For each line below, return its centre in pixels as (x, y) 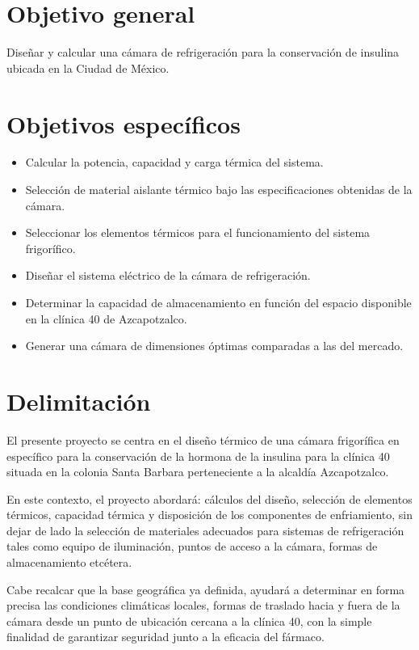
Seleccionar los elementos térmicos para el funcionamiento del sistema (198, 232)
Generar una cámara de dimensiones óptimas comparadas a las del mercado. (214, 346)
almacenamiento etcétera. (69, 562)
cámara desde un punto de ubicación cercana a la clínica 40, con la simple (189, 620)
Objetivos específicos (124, 123)
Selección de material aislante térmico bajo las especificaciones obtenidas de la (219, 190)
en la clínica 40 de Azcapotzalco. (106, 318)
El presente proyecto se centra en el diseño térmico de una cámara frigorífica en (203, 439)
